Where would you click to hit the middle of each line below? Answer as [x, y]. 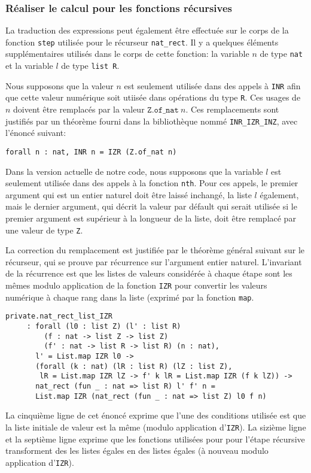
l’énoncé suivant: [36, 133]
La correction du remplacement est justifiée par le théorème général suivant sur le [155, 250]
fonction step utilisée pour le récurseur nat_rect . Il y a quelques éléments [142, 42]
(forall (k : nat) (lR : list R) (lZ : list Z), [134, 366]
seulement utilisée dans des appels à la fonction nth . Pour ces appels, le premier [152, 183]
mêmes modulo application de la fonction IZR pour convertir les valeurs [136, 285]
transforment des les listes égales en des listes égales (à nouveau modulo [137, 451]
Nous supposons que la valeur [60, 85]
